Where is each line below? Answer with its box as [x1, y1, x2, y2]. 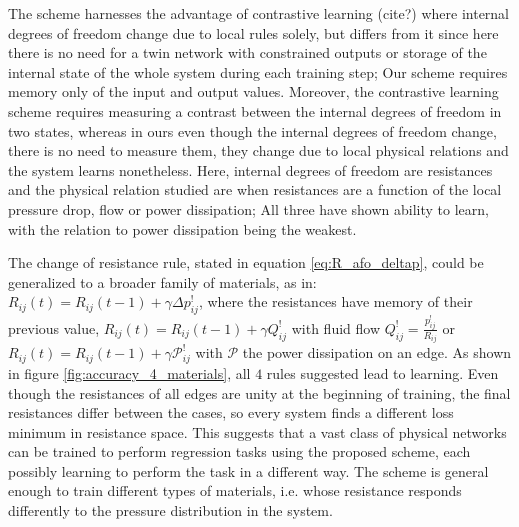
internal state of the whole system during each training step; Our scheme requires [8, 61, 508, 82]
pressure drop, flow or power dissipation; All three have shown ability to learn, [8, 198, 489, 219]
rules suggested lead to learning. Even [266, 362, 499, 383]
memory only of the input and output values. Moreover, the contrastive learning [8, 81, 499, 102]
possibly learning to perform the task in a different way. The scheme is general [8, 460, 489, 481]
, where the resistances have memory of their [198, 291, 473, 312]
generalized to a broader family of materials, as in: [8, 271, 317, 292]
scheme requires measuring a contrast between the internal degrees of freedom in [8, 100, 502, 121]
